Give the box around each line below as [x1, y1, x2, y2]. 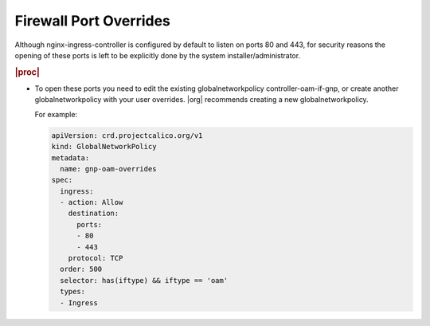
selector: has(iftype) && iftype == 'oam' [60, 276, 229, 285]
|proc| [14, 66, 40, 77]
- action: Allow [60, 198, 123, 207]
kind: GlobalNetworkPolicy [51, 142, 157, 151]
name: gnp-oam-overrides [60, 164, 157, 173]
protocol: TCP [68, 253, 123, 263]
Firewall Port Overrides [14, 12, 171, 29]
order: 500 [60, 265, 103, 274]
